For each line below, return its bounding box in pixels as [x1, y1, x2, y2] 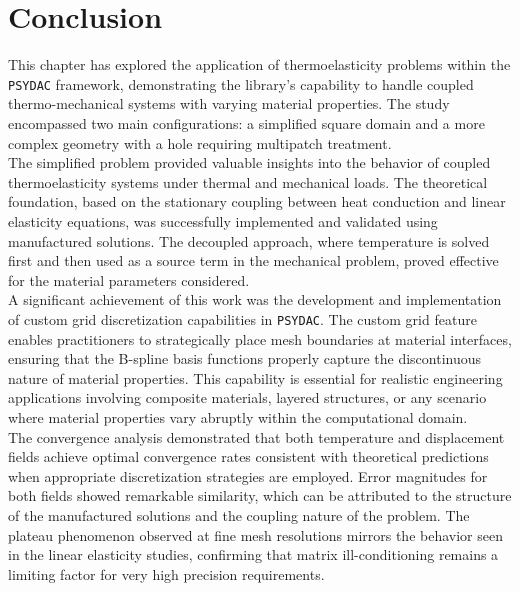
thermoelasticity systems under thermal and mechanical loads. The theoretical [8, 171, 488, 192]
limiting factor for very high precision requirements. [8, 563, 325, 584]
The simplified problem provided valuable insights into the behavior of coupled [8, 152, 491, 173]
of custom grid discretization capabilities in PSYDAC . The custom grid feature [8, 308, 477, 329]
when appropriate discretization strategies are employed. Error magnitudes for [8, 465, 488, 486]
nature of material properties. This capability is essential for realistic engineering [8, 367, 503, 388]
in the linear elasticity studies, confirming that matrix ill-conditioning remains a [8, 544, 499, 565]
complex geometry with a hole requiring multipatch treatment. [8, 132, 392, 153]
